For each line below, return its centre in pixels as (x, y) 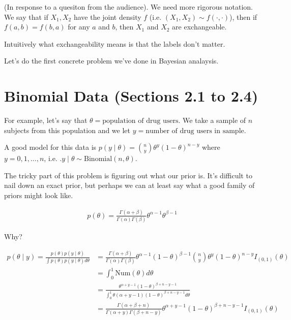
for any (79, 27)
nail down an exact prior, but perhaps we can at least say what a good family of (129, 185)
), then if (243, 17)
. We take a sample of (212, 120)
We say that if (26, 17)
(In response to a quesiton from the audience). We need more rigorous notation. (128, 7)
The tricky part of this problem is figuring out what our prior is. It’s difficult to (128, 175)
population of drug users (140, 121)
